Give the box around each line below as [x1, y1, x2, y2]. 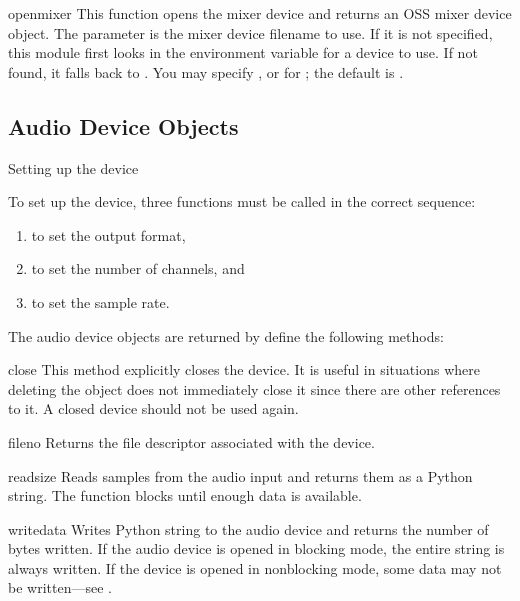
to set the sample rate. [31, 291, 170, 312]
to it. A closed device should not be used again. [8, 398, 299, 419]
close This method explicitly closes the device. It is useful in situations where [8, 359, 480, 380]
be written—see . [8, 577, 112, 598]
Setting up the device [8, 157, 139, 178]
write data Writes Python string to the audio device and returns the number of [8, 518, 489, 539]
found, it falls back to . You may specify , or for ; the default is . [8, 61, 404, 82]
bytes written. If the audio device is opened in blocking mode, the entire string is [8, 538, 505, 559]
